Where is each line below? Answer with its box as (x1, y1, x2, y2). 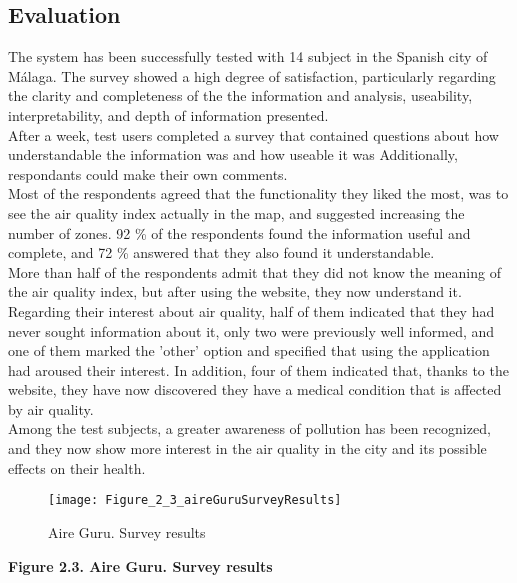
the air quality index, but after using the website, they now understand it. (8, 281, 462, 302)
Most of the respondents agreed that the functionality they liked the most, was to (8, 183, 509, 204)
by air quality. (8, 398, 94, 419)
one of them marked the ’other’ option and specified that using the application (8, 340, 490, 361)
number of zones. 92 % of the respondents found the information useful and (8, 222, 471, 243)
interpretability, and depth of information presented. (8, 104, 329, 125)
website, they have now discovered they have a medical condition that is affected (8, 379, 502, 400)
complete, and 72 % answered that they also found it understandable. (8, 242, 435, 263)
